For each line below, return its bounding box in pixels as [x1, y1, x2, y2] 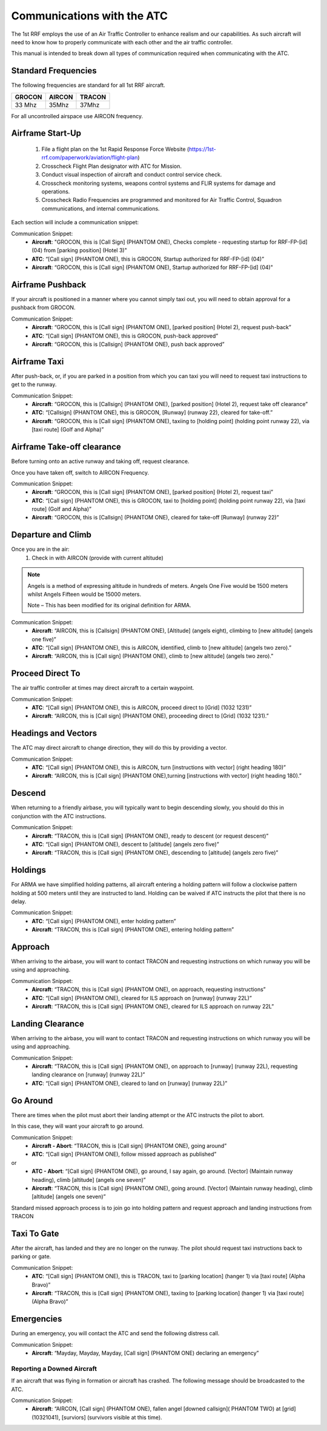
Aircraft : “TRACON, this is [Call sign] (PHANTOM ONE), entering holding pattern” [31, 926, 234, 933]
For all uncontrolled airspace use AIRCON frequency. [11, 112, 144, 119]
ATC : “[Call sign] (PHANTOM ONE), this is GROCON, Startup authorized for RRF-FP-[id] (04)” [31, 255, 265, 262]
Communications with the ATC [11, 9, 168, 22]
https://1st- [188, 145, 216, 153]
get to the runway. [11, 381, 57, 388]
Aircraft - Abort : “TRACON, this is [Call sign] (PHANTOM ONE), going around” [31, 1142, 227, 1149]
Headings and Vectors [11, 728, 97, 739]
